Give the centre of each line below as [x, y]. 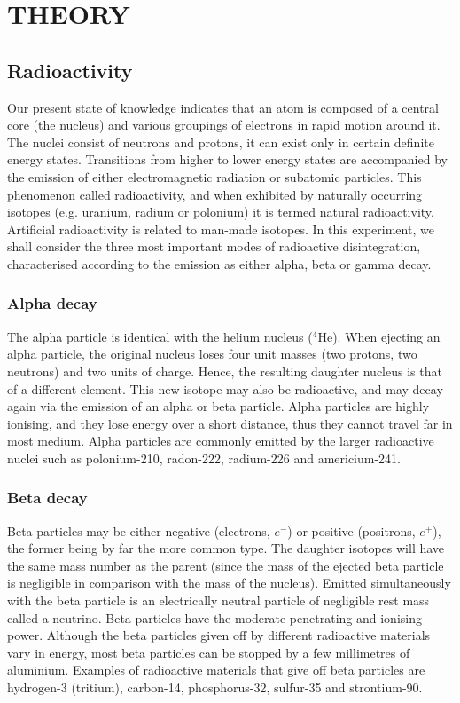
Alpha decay [52, 303]
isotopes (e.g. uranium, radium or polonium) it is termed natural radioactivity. [221, 212]
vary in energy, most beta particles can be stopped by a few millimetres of [209, 652]
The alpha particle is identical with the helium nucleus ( [160, 336]
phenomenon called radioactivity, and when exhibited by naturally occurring [215, 194]
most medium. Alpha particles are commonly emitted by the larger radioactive [221, 441]
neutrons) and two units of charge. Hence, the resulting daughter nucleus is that [225, 371]
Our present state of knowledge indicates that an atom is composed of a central [223, 107]
